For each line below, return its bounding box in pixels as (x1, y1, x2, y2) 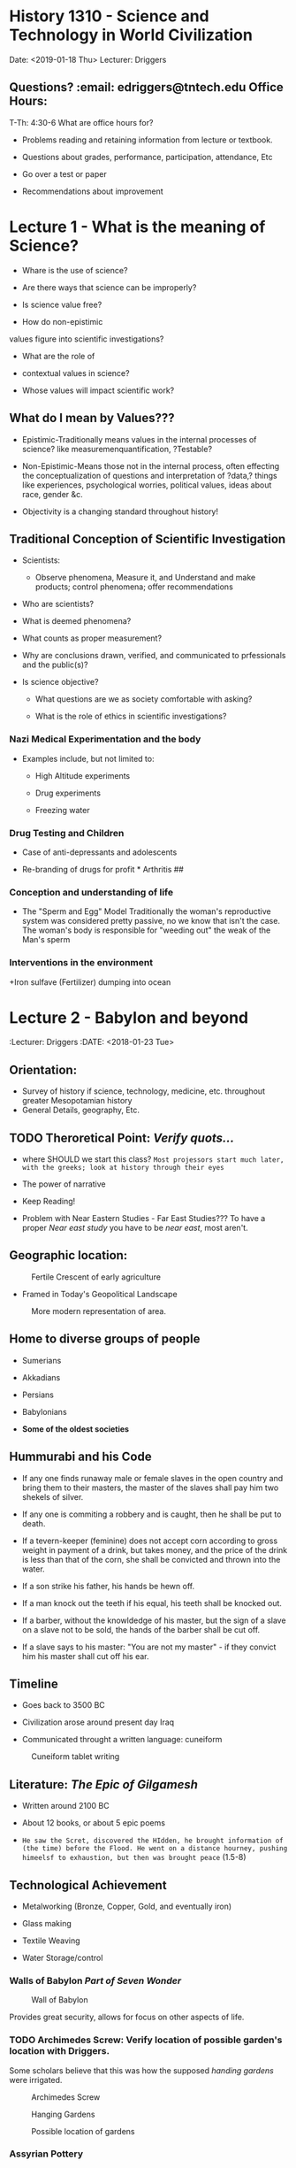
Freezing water (34, 804, 90, 815)
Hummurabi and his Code (9, 1449, 152, 1465)
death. (21, 1518, 46, 1528)
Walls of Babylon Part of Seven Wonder (9, 1974, 182, 1987)
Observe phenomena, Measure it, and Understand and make (34, 573, 256, 583)
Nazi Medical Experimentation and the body (9, 733, 201, 745)
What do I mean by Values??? (9, 411, 175, 426)
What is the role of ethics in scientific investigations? (34, 711, 227, 722)
